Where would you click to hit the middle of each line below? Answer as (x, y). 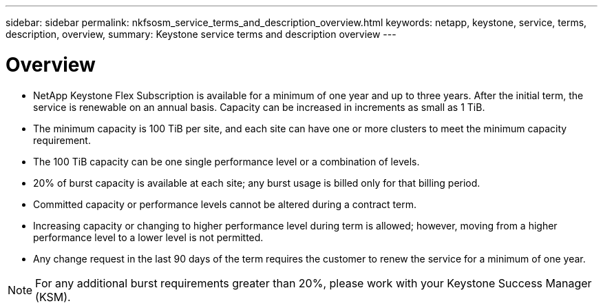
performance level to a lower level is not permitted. (148, 237)
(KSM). (53, 297)
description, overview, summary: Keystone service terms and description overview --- (201, 34)
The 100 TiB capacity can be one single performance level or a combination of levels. (226, 161)
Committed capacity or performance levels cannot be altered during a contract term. (225, 204)
